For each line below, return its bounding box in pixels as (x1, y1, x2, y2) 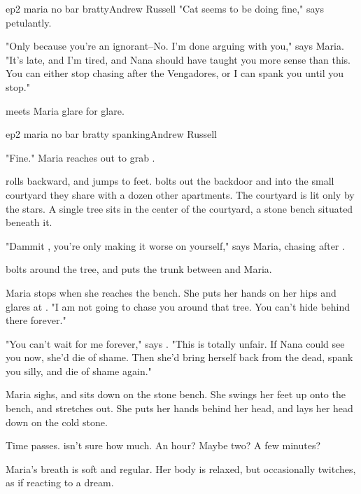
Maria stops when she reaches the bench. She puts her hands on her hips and (6, 285, 337, 299)
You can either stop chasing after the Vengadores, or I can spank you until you (6, 66, 344, 80)
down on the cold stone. (6, 414, 108, 429)
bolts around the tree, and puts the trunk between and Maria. (6, 262, 272, 276)
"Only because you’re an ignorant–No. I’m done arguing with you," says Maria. (6, 38, 344, 53)
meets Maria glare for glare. (6, 103, 125, 118)
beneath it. (6, 215, 52, 230)
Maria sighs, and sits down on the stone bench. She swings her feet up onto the (6, 387, 346, 402)
